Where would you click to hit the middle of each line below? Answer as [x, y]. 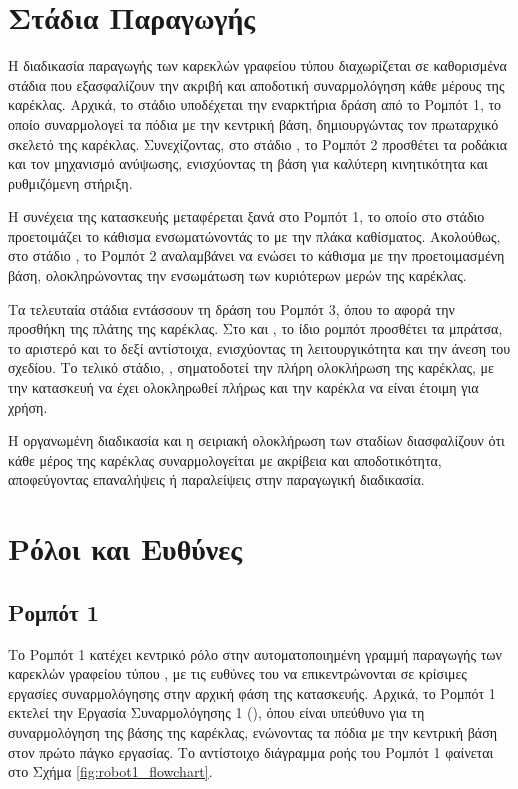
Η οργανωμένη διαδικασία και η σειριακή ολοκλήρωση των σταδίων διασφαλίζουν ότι [256, 440]
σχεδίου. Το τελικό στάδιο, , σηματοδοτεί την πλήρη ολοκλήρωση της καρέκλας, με [251, 367]
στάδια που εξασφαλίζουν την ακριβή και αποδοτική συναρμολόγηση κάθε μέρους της [256, 84]
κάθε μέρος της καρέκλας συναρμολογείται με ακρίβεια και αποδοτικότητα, [225, 459]
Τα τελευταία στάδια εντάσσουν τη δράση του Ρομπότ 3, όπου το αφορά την [231, 308]
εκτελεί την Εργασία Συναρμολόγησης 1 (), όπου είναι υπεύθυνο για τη [216, 712]
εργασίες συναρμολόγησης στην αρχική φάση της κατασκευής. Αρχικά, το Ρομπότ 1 [252, 692]
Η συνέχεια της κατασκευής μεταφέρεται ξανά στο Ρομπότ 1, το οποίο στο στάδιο [246, 216]
